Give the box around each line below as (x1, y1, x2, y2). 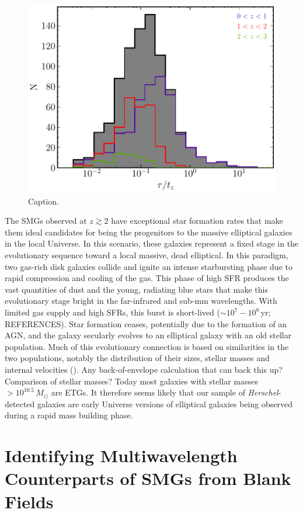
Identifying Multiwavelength (5, 443, 238, 467)
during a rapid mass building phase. (5, 409, 133, 421)
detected (5, 397, 35, 410)
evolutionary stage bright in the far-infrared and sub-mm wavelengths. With (5, 294, 277, 307)
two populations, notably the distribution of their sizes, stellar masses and (5, 352, 270, 364)
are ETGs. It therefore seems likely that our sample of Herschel (51, 386, 278, 398)
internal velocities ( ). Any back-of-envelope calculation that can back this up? (5, 363, 283, 375)
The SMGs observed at (5, 214, 87, 227)
